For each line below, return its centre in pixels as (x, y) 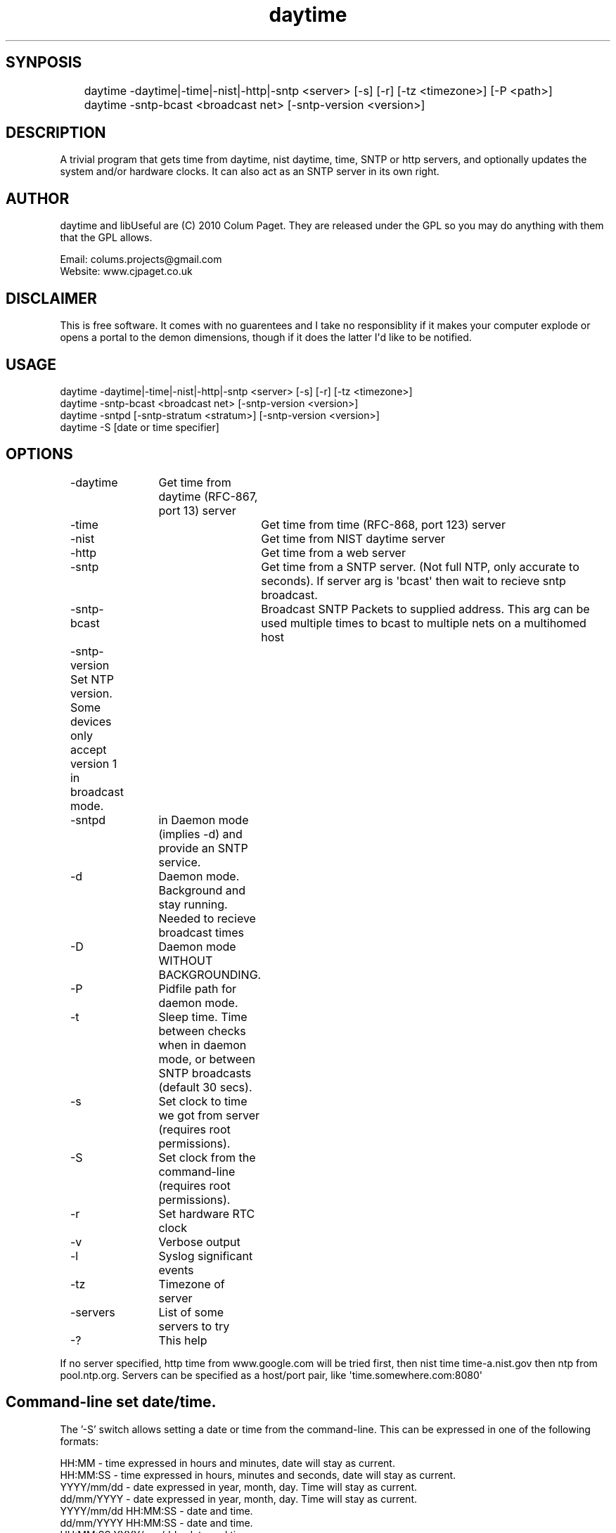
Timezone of (192, 1284)
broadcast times (201, 932)
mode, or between (207, 1059)
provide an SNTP (203, 848)
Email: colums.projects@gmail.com (141, 259)
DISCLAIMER (51, 298)
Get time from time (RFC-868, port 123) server (383, 524)
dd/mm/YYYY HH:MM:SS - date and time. (156, 1522)
